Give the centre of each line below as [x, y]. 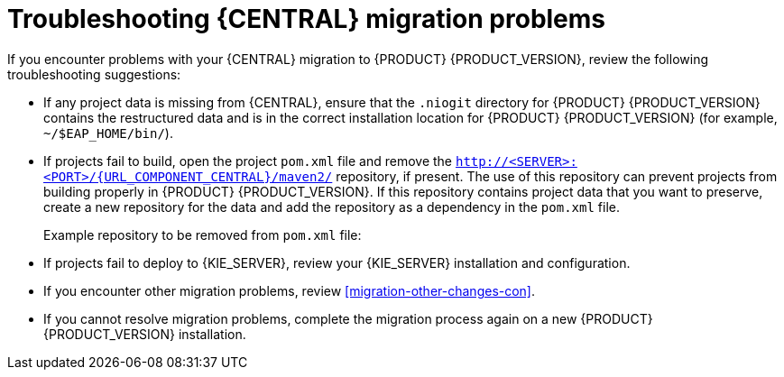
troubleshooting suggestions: [94, 74]
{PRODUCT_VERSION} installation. [145, 334]
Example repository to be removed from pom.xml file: [203, 234]
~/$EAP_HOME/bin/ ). [108, 133]
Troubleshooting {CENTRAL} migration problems [307, 19]
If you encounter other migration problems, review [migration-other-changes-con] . [290, 290]
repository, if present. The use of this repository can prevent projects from [557, 176]
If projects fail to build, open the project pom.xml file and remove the [248, 161]
